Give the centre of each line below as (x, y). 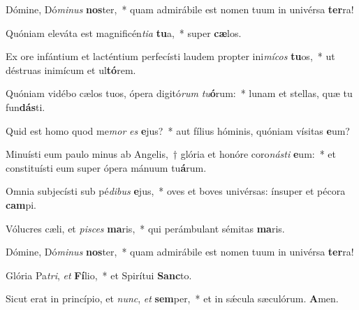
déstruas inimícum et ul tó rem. (71, 69)
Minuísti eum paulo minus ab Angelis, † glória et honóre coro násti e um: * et (171, 154)
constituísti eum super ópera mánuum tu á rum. (106, 167)
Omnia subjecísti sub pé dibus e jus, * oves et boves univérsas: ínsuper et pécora (176, 191)
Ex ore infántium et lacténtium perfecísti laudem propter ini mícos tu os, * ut (170, 56)
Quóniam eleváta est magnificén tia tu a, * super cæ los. (124, 32)
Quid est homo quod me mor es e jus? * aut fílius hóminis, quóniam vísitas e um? (178, 130)
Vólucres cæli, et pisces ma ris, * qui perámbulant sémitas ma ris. (145, 228)
